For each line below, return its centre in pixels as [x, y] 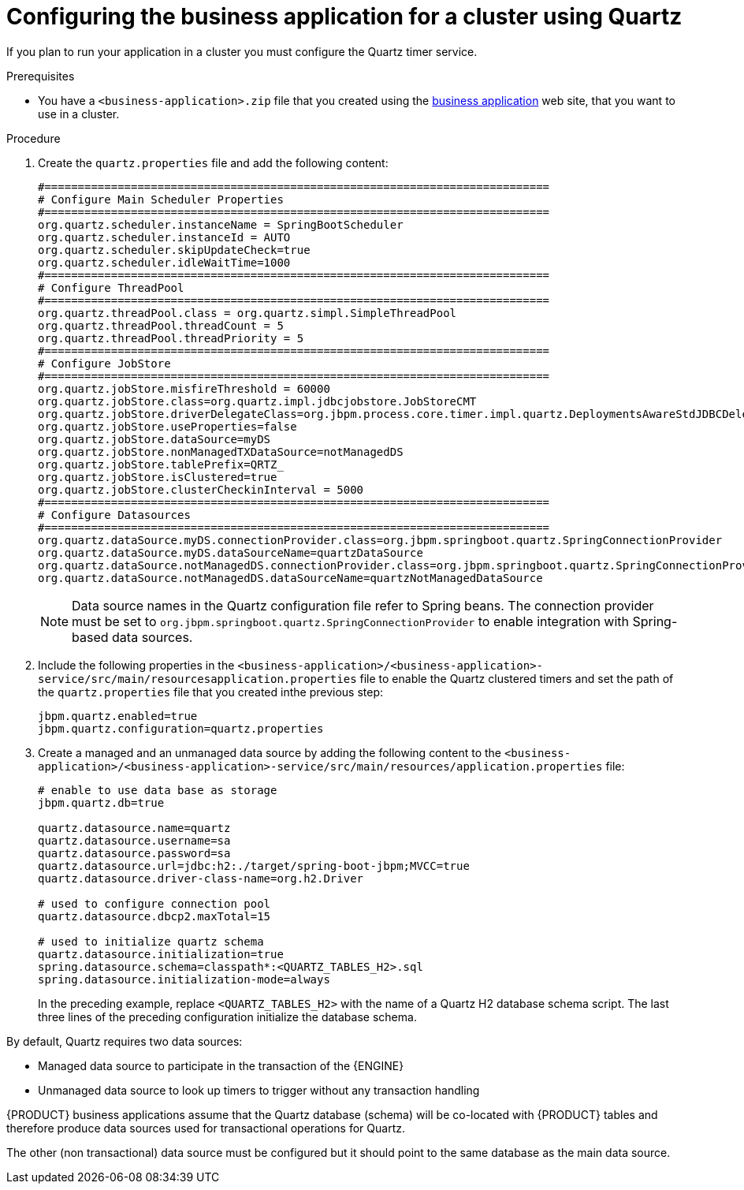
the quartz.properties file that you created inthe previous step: [210, 692]
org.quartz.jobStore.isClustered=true [158, 477]
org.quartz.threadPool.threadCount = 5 [161, 325]
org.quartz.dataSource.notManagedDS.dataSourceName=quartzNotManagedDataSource [290, 578]
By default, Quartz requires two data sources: [125, 1041]
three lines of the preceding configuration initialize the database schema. [227, 1017]
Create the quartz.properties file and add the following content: [213, 162]
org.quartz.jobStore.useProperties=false [167, 426]
